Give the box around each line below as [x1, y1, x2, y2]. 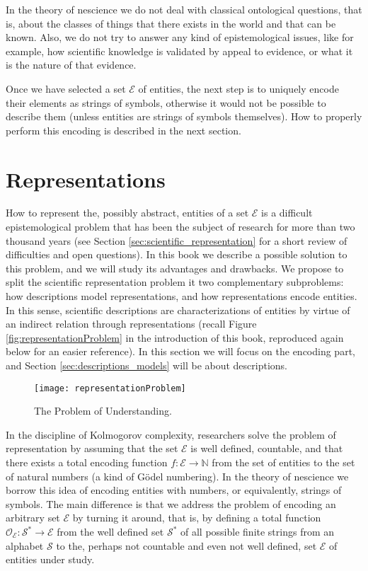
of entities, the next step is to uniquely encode [138, 81, 339, 96]
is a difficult [261, 205, 313, 220]
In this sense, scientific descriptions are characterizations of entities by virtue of [6, 302, 350, 317]
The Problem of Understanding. [34, 403, 172, 418]
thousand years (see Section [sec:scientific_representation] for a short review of [6, 233, 347, 248]
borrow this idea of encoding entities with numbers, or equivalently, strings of [6, 483, 342, 497]
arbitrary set [6, 510, 60, 525]
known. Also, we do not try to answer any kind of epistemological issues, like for [6, 30, 354, 45]
